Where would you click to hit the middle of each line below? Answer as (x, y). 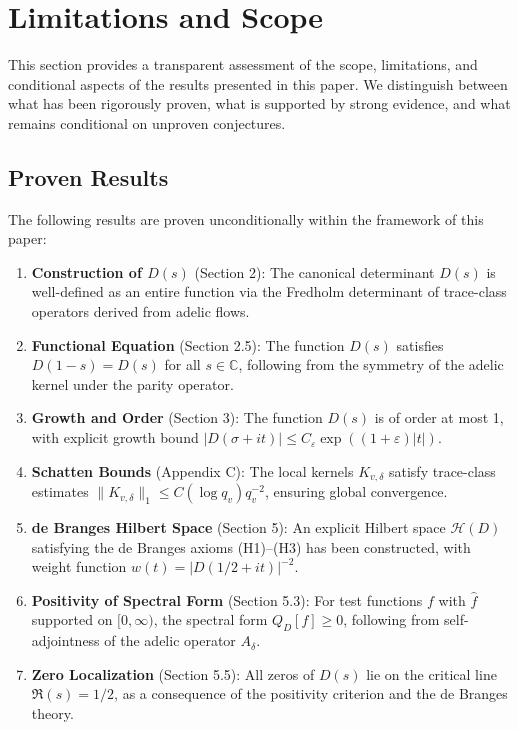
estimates (60, 491)
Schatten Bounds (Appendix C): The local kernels (192, 470)
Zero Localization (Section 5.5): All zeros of (173, 673)
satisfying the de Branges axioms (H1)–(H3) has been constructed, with (251, 546)
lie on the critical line (431, 673)
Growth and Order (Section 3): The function (177, 417)
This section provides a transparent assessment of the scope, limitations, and (243, 64)
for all (182, 364)
